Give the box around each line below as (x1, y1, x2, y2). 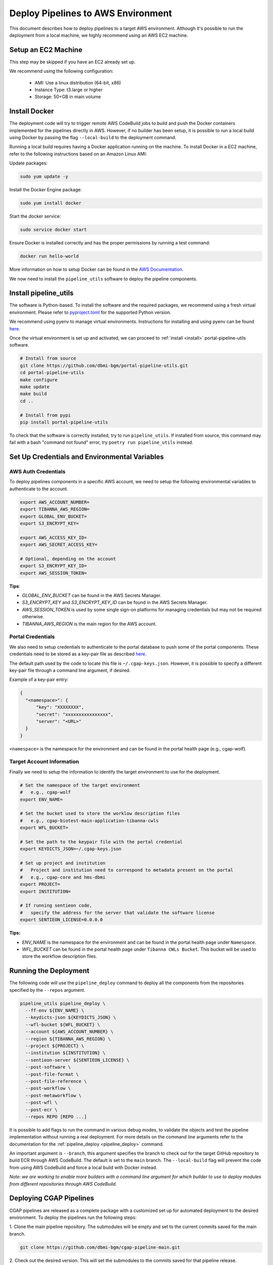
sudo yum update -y (20, 174, 68, 180)
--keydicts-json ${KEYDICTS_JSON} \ (25, 1015, 116, 1021)
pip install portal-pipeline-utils (20, 419, 108, 425)
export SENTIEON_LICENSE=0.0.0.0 (20, 917, 103, 923)
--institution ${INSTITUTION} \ (25, 1050, 106, 1056)
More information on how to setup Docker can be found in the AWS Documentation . (9, 266, 184, 273)
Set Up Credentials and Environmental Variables (9, 453, 164, 461)
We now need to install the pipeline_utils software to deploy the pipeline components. (9, 276, 198, 282)
